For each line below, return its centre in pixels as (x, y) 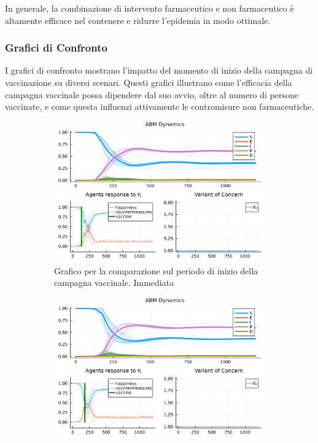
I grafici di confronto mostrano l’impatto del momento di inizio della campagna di (159, 70)
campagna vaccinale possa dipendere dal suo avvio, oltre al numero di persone (152, 94)
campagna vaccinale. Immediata (114, 283)
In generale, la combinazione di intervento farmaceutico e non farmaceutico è (149, 8)
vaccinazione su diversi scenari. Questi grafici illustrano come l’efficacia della (149, 82)
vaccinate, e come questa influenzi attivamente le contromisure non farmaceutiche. (160, 106)
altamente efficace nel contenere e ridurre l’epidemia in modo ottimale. (138, 20)
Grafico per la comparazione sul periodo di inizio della (156, 270)
